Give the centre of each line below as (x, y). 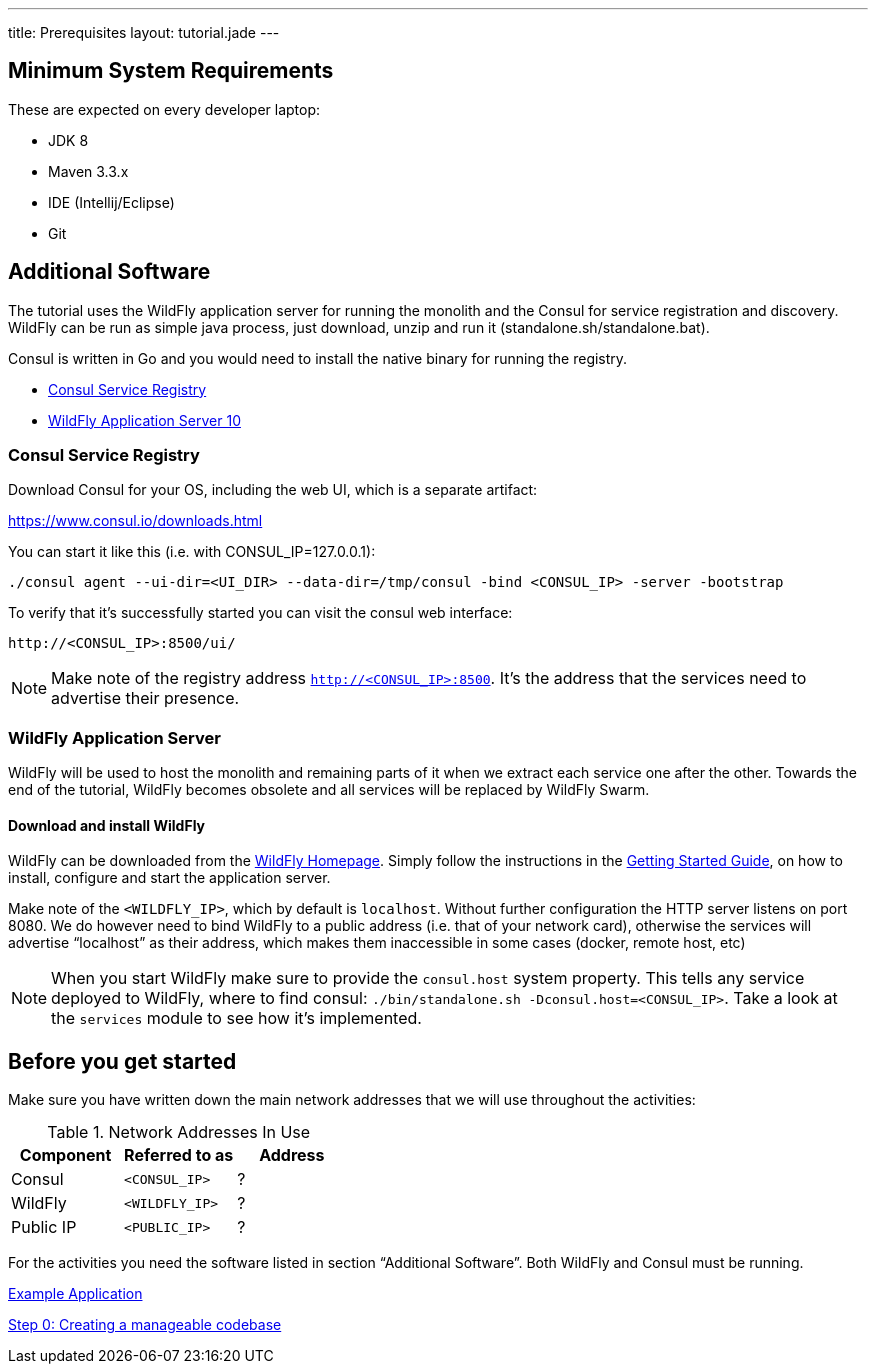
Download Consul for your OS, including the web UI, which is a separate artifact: (273, 490)
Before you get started (122, 1061)
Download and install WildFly (106, 825)
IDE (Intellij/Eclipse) (111, 202)
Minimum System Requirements (171, 71)
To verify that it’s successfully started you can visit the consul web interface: (260, 613)
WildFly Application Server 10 (144, 420)
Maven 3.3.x (88, 171)
